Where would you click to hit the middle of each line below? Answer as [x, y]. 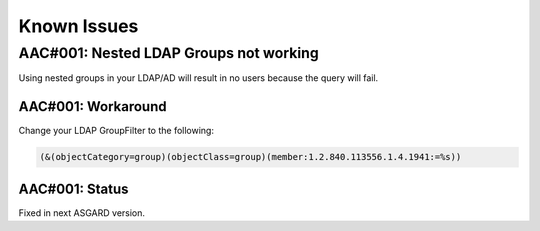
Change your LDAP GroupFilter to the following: [116, 131]
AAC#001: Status [73, 188]
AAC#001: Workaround [92, 106]
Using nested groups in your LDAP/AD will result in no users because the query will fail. [198, 78]
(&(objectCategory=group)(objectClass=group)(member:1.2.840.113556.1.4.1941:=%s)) [250, 157]
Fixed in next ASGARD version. [81, 212]
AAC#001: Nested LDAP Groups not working [168, 53]
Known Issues [78, 26]
